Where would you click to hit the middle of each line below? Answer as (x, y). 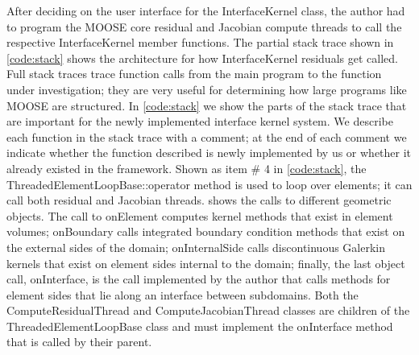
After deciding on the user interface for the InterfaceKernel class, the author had (206, 10)
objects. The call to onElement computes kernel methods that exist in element (200, 215)
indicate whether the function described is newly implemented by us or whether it (209, 153)
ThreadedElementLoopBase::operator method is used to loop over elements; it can (209, 184)
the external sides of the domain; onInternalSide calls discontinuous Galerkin (196, 247)
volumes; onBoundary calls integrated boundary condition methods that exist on (206, 231)
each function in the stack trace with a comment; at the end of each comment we (207, 136)
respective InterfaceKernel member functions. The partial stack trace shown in (200, 42)
